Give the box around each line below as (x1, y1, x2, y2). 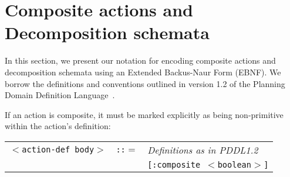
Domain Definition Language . (5, 89, 115, 101)
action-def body (22, 145, 95, 155)
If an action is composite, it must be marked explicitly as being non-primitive (5, 108, 284, 120)
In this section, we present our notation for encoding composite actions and (5, 54, 276, 67)
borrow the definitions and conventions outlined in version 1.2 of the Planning (5, 77, 285, 89)
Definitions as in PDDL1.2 (147, 143, 258, 157)
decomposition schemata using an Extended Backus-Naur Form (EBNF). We (5, 65, 281, 78)
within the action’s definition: (5, 120, 111, 132)
